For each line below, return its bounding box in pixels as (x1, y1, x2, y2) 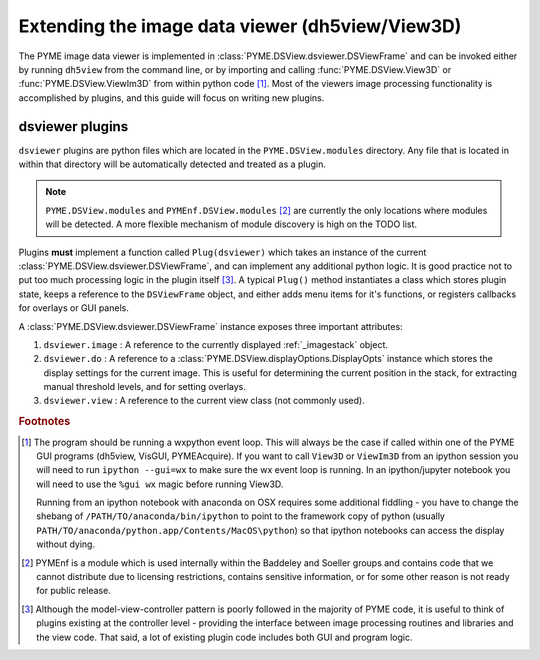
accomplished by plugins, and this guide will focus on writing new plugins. (18, 91, 325, 104)
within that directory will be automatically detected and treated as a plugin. (18, 158, 327, 170)
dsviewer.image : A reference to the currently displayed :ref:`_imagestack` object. (43, 338, 389, 350)
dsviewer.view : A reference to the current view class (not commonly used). (43, 395, 365, 407)
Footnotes (18, 415, 71, 429)
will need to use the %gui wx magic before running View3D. (36, 478, 284, 490)
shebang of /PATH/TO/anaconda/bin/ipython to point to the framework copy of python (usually (36, 510, 445, 522)
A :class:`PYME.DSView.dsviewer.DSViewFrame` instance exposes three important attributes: (18, 320, 404, 332)
